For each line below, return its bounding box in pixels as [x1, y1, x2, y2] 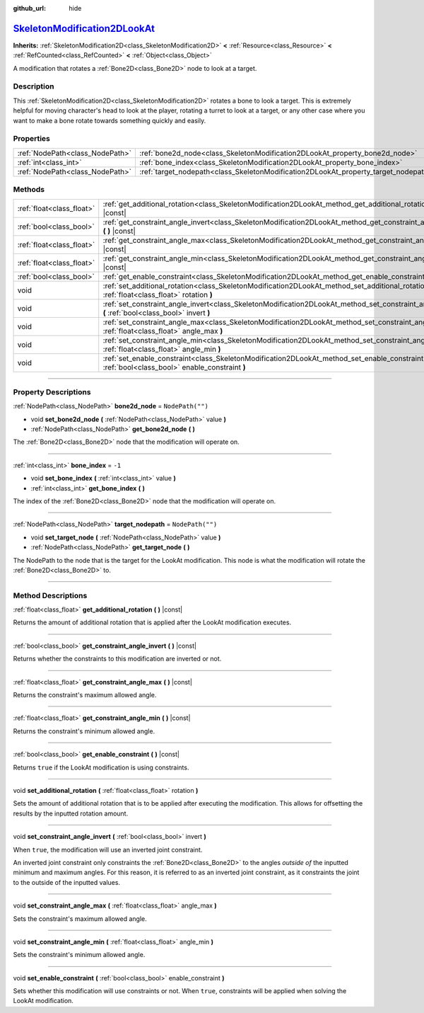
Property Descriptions [13, 387, 91, 396]
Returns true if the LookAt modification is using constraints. [13, 763, 189, 772]
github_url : [13, 4, 46, 12]
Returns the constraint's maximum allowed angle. [13, 691, 157, 699]
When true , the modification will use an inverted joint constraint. [13, 845, 203, 854]
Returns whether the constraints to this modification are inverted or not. [13, 655, 222, 663]
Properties [13, 134, 51, 144]
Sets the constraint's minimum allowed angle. [13, 951, 146, 959]
